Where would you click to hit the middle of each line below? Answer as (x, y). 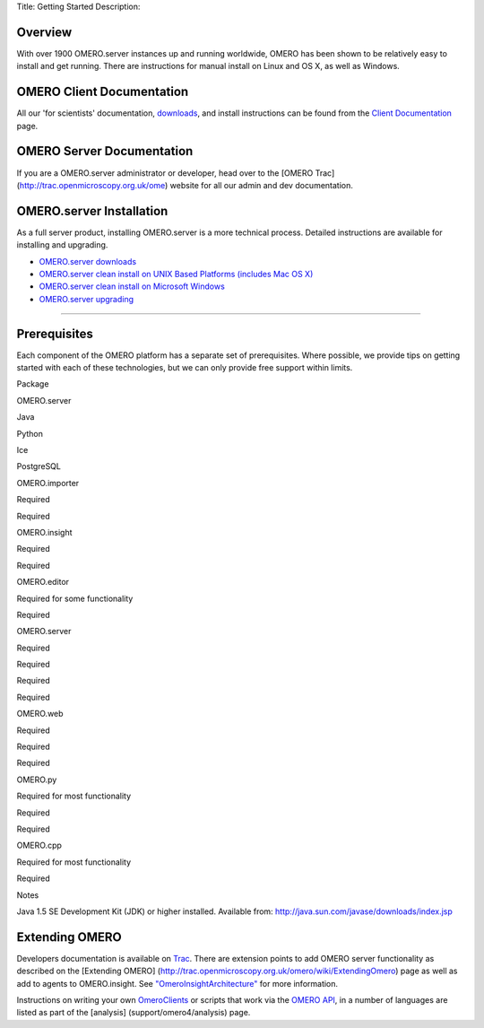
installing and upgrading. (62, 245)
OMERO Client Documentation (103, 92)
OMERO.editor (43, 582)
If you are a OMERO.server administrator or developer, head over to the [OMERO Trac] (176, 173)
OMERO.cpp (39, 845)
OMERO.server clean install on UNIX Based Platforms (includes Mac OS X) (176, 274)
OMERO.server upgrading (86, 299)
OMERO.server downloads (88, 261)
